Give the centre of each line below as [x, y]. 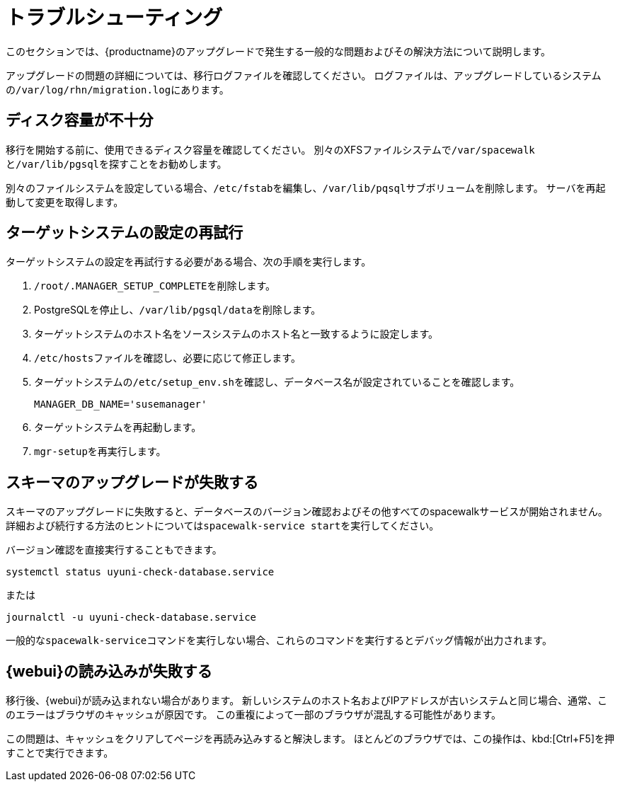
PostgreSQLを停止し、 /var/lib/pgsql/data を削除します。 [178, 310]
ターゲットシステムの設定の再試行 [125, 233]
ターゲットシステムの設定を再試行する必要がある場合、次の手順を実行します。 [189, 262]
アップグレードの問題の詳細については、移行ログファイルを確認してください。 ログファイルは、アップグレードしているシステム [304, 75]
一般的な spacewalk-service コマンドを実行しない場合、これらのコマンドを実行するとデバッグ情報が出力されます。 [279, 640]
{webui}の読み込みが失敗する [109, 671]
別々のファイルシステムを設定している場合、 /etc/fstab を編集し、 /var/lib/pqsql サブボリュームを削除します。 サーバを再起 [306, 188]
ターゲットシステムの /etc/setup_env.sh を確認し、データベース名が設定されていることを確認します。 [277, 382]
